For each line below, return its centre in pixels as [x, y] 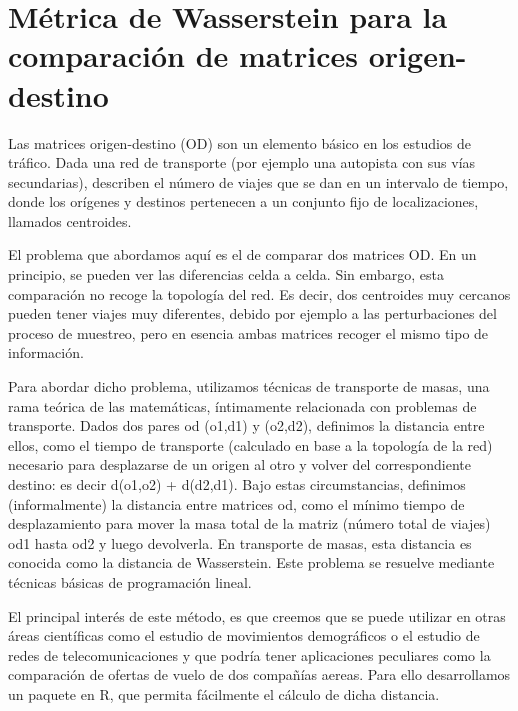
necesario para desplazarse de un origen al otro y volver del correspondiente [239, 464]
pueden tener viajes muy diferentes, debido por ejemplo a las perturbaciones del [252, 313]
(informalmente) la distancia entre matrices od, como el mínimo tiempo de [236, 503]
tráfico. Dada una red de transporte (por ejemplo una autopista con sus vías [242, 162]
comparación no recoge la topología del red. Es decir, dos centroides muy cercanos [259, 293]
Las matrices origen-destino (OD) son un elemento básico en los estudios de [240, 142]
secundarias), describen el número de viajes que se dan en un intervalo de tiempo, [258, 181]
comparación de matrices [183, 55]
